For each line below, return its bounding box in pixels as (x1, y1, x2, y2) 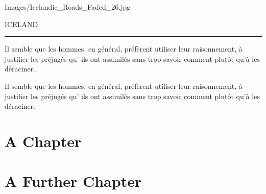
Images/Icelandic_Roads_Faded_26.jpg (5, 2, 131, 12)
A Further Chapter (5, 171, 142, 191)
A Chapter (5, 130, 82, 151)
